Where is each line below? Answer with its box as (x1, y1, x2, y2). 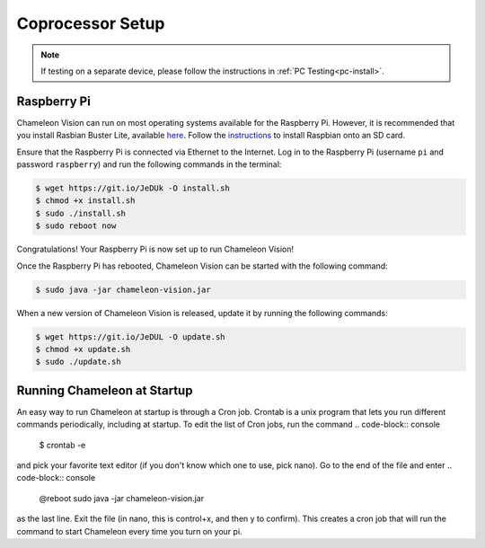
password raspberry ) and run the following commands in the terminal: (16, 159, 282, 170)
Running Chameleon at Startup (16, 383, 193, 398)
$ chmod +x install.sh (35, 196, 136, 206)
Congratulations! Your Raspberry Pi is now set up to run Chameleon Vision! (16, 243, 294, 255)
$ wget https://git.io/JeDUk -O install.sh (35, 183, 231, 193)
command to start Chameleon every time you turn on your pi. (16, 526, 242, 536)
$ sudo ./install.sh (35, 208, 126, 218)
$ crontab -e (39, 439, 86, 450)
